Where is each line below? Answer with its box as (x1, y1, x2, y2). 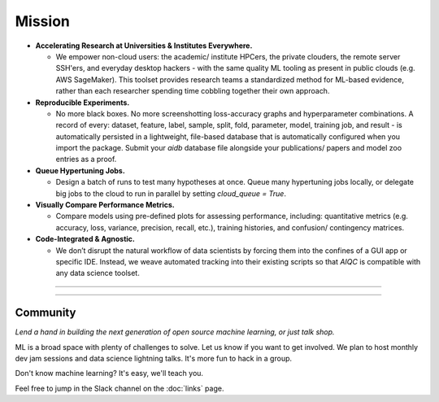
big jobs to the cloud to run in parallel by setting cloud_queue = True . (55, 188, 286, 199)
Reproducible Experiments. (35, 98, 130, 107)
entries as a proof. (55, 155, 117, 164)
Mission (15, 12, 71, 30)
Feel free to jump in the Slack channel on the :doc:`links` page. (15, 383, 224, 393)
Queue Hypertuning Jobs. (35, 165, 125, 175)
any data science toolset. (55, 269, 140, 278)
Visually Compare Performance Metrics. (35, 200, 175, 210)
